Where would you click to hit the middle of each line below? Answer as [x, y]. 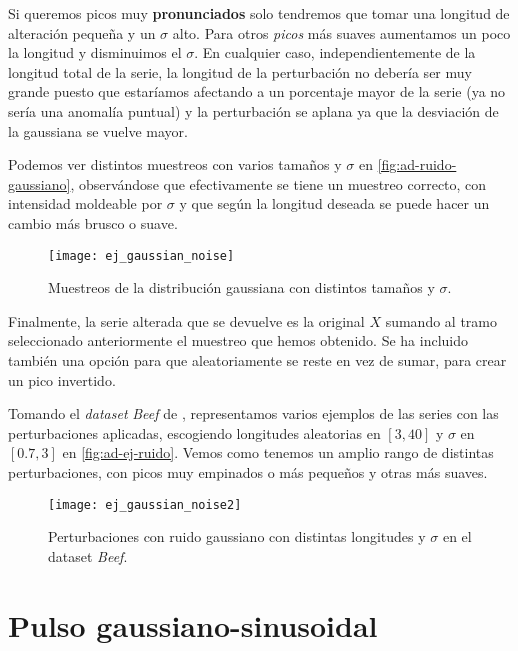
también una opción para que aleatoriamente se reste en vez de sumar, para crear [257, 359]
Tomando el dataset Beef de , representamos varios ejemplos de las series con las [253, 413]
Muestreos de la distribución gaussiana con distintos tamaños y [241, 287]
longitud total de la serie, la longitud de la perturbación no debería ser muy [240, 71]
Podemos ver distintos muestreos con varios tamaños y [175, 164]
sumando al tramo [441, 320]
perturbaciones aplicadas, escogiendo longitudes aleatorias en [194, 432]
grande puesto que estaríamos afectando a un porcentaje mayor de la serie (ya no [257, 91]
